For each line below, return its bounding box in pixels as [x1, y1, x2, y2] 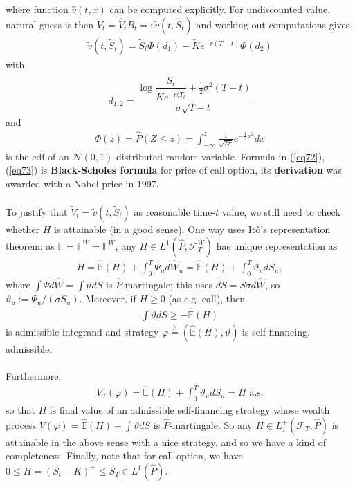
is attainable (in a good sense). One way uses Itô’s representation [54, 221, 331, 236]
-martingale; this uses [122, 277, 212, 292]
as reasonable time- [134, 204, 216, 219]
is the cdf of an [6, 149, 69, 163]
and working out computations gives [196, 17, 350, 31]
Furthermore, [6, 369, 62, 383]
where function [6, 2, 69, 16]
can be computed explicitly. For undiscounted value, [109, 2, 331, 16]
